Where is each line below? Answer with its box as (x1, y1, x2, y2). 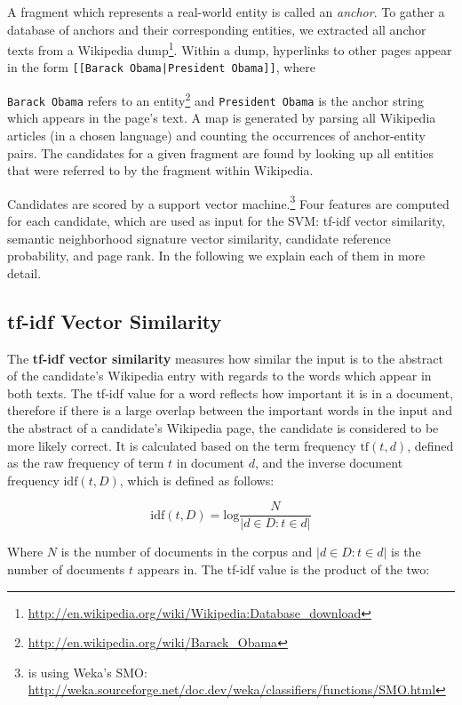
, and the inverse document (254, 453, 403, 472)
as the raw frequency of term (7, 453, 164, 472)
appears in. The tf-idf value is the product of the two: (137, 560, 430, 579)
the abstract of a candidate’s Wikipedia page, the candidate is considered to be (7, 418, 439, 437)
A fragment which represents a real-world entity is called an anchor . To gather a (7, 3, 445, 20)
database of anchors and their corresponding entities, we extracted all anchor (7, 20, 426, 38)
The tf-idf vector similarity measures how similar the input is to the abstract (7, 348, 443, 367)
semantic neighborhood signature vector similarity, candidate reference (7, 228, 391, 247)
